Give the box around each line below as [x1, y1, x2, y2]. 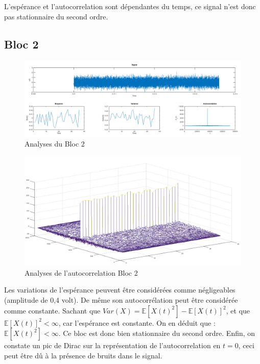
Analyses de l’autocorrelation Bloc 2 [25, 267, 138, 278]
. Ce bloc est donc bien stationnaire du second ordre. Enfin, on [58, 328, 255, 338]
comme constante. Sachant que [4, 305, 101, 316]
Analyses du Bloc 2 [25, 138, 85, 149]
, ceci [238, 340, 254, 351]
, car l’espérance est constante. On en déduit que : [58, 317, 216, 328]
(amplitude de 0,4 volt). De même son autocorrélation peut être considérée [4, 294, 238, 305]
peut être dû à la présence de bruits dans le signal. [4, 350, 162, 360]
